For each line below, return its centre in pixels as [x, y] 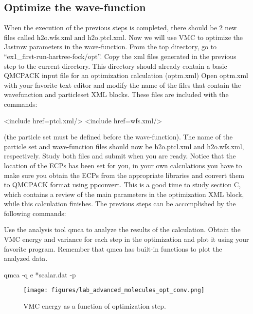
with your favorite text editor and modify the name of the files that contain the [123, 85]
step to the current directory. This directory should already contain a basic [116, 66]
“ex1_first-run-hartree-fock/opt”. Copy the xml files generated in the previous [120, 56]
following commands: [35, 213]
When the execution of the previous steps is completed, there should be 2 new [120, 28]
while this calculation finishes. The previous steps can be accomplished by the [120, 204]
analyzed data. [26, 258]
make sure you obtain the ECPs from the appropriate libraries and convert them [124, 175]
